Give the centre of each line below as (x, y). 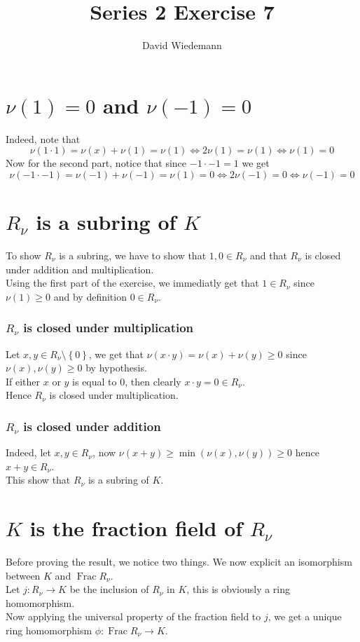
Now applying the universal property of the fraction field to (133, 616)
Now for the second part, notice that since (96, 163)
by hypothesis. (116, 368)
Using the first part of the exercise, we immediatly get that (132, 283)
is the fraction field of (136, 528)
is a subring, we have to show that (133, 255)
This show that (38, 480)
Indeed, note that (43, 138)
